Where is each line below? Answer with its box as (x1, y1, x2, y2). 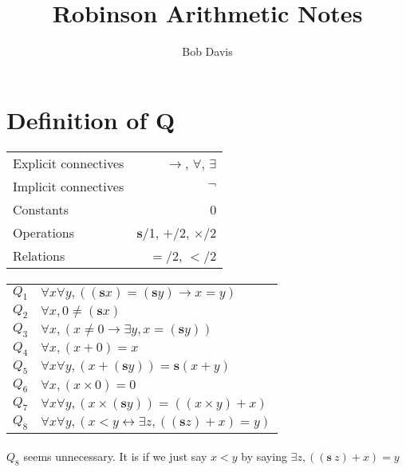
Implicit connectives (13, 176, 124, 195)
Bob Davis (182, 43, 233, 60)
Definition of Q (6, 103, 175, 136)
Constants (13, 199, 69, 218)
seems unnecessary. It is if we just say (23, 448, 207, 465)
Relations (13, 246, 65, 265)
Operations (13, 222, 75, 242)
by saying (241, 448, 287, 465)
